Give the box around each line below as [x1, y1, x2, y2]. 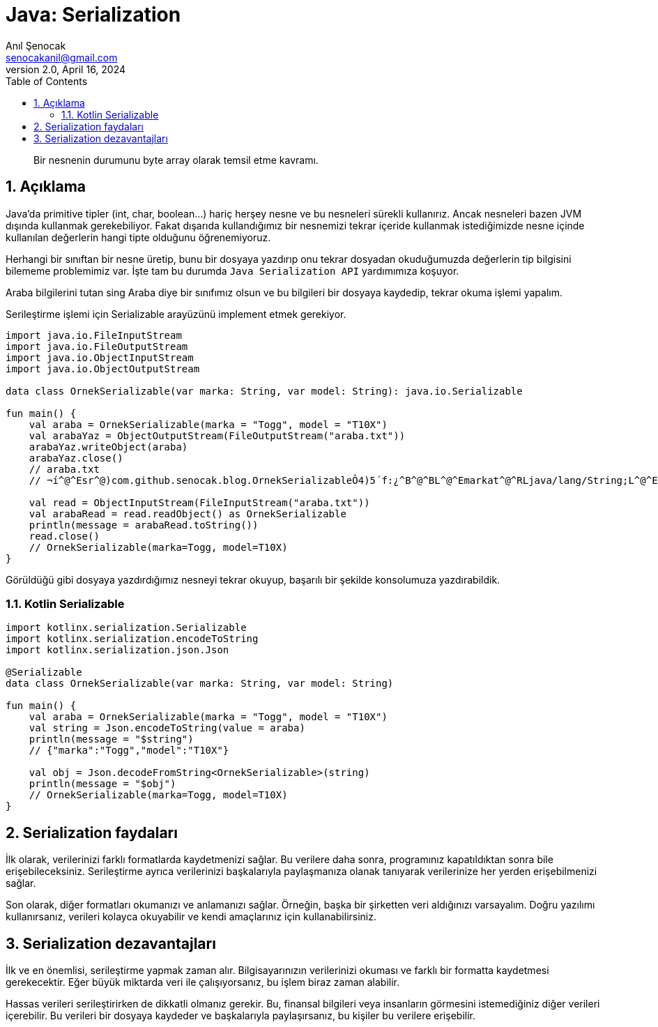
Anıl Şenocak [6, 39, 66, 52]
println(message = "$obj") [29, 778, 176, 790]
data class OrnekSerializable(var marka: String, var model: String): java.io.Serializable [6, 385, 523, 397]
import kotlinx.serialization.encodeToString [6, 633, 259, 645]
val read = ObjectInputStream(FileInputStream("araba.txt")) [29, 496, 370, 508]
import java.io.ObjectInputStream [6, 351, 194, 363]
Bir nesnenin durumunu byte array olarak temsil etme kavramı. [33, 153, 319, 166]
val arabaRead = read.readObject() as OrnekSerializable [29, 508, 346, 519]
